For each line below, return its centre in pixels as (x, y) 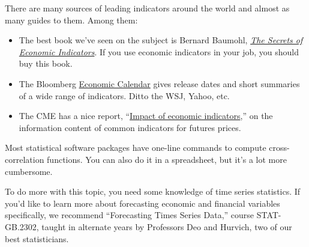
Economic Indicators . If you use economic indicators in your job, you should (159, 51)
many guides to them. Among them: (71, 20)
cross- (279, 148)
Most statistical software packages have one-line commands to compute (136, 148)
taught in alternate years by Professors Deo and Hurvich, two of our (167, 226)
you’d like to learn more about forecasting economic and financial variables (142, 203)
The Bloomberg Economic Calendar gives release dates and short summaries (159, 83)
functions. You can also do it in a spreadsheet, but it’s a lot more (167, 159)
